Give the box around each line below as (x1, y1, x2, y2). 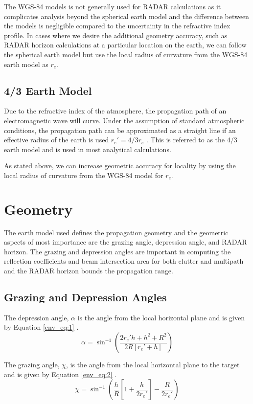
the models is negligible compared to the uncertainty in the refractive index (4, 21, 230, 31)
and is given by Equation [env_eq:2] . (4, 369, 117, 379)
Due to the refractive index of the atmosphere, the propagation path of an (4, 106, 227, 116)
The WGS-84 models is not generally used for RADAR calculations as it (4, 1, 221, 11)
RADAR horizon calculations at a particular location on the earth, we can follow (4, 40, 247, 50)
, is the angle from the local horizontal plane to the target (66, 359, 240, 369)
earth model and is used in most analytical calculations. (4, 144, 171, 154)
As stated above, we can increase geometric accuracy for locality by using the (4, 160, 236, 171)
